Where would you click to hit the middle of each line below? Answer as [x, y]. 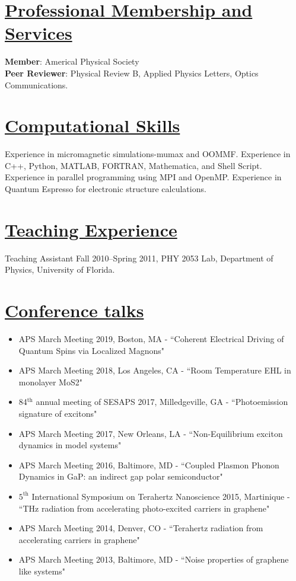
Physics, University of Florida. [60, 269]
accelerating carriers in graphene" [79, 539]
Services [39, 33]
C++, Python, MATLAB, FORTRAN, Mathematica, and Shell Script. [133, 165]
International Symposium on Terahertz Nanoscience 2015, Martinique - [161, 496]
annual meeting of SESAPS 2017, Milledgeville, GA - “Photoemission [162, 402]
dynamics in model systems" [70, 445]
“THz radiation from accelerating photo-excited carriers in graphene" [144, 508]
